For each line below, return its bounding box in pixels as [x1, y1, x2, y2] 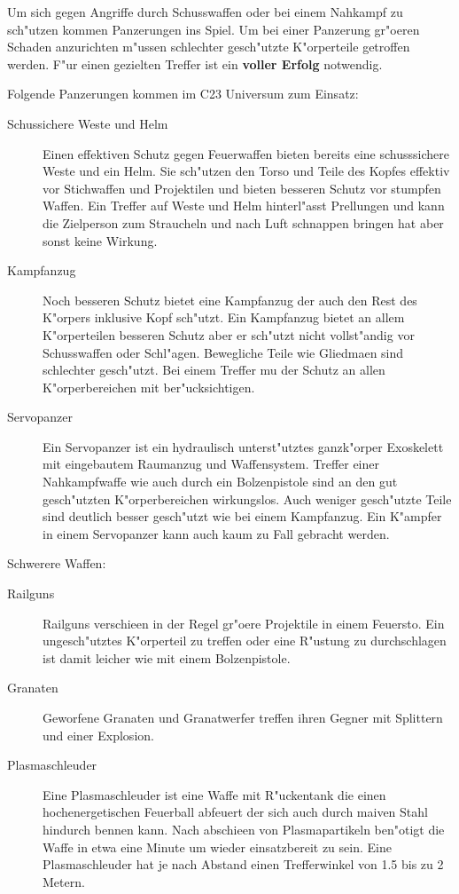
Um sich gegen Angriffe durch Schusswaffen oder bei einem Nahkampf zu [7, 3, 403, 20]
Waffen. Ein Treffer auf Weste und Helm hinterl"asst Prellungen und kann [43, 196, 445, 215]
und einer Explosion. [43, 725, 154, 744]
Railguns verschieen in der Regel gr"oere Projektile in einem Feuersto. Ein [43, 613, 445, 632]
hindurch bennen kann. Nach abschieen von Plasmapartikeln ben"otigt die [43, 819, 445, 838]
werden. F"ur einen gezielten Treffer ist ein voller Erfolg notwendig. [7, 54, 383, 73]
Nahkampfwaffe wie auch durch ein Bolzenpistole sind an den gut [43, 472, 398, 491]
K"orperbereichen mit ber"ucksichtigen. [43, 377, 255, 396]
